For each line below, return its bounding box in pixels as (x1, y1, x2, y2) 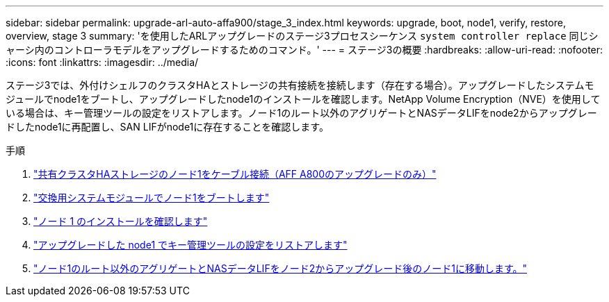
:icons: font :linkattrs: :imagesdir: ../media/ (6, 56, 199, 68)
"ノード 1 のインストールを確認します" (33, 215, 208, 227)
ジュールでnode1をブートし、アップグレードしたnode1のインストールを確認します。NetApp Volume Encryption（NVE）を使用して (6, 93, 601, 105)
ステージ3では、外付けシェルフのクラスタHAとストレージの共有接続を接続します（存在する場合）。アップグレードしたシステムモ (6, 79, 594, 91)
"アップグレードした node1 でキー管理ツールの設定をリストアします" (33, 239, 348, 251)
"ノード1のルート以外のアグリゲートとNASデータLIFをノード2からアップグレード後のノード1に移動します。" (33, 262, 527, 274)
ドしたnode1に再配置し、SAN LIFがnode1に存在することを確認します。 (6, 121, 329, 133)
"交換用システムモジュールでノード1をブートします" (33, 192, 270, 203)
